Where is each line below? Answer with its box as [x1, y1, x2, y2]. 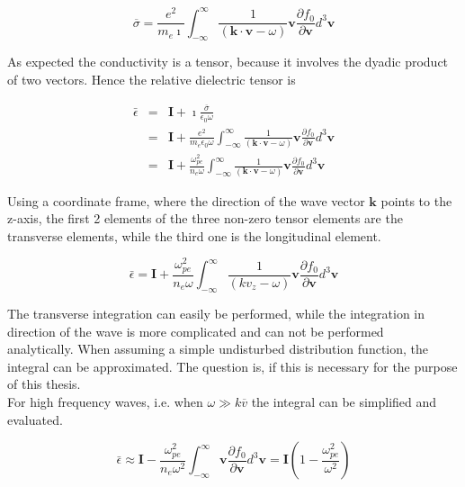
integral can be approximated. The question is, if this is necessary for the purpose [7, 356, 458, 375]
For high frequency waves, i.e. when [7, 392, 203, 411]
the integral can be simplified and [251, 392, 437, 411]
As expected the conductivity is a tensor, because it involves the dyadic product [7, 52, 449, 71]
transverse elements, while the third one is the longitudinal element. [7, 226, 381, 245]
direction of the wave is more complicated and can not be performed [7, 321, 384, 340]
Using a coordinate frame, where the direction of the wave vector [7, 191, 365, 210]
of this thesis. [7, 374, 81, 393]
